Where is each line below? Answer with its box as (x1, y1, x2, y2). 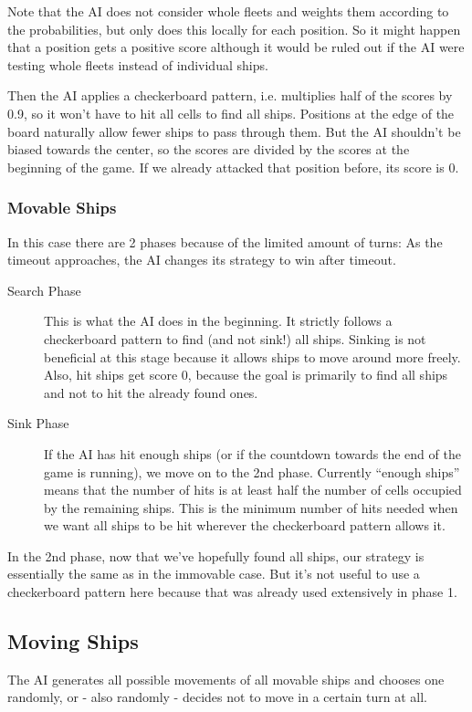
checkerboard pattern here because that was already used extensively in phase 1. (7, 582, 457, 602)
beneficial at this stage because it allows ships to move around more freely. (44, 347, 461, 366)
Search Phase (7, 280, 81, 299)
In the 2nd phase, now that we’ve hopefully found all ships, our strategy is (7, 546, 425, 565)
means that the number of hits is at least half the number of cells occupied (44, 480, 462, 499)
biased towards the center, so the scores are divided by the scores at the (7, 140, 410, 159)
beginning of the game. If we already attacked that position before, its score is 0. (7, 157, 459, 176)
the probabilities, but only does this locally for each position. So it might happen (7, 19, 461, 38)
